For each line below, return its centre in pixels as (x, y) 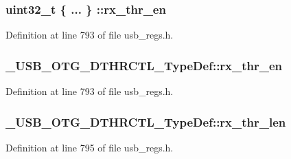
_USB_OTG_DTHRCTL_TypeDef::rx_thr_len (146, 121)
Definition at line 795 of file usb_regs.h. (90, 147)
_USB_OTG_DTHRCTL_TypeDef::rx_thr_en (144, 65)
